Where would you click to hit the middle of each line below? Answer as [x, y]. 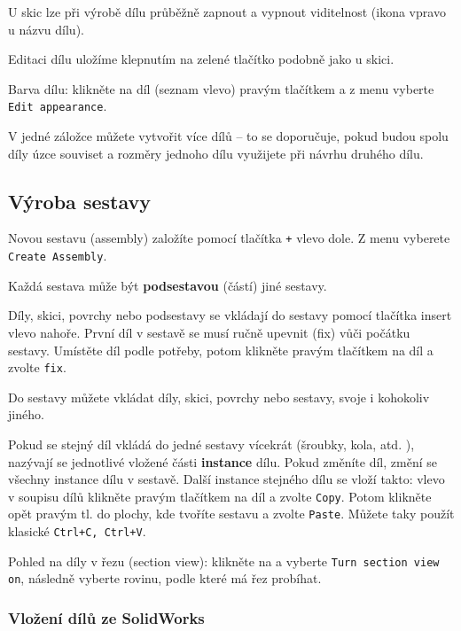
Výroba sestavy [79, 201]
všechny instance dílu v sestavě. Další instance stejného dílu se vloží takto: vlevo [227, 479]
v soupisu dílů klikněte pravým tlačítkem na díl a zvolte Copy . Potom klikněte [220, 496]
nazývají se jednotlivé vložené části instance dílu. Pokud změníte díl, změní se [223, 461]
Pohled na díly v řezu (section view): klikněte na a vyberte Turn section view [224, 561]
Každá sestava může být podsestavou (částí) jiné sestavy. [168, 285]
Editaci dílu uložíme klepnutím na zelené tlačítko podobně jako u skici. [201, 59]
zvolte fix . [37, 367]
